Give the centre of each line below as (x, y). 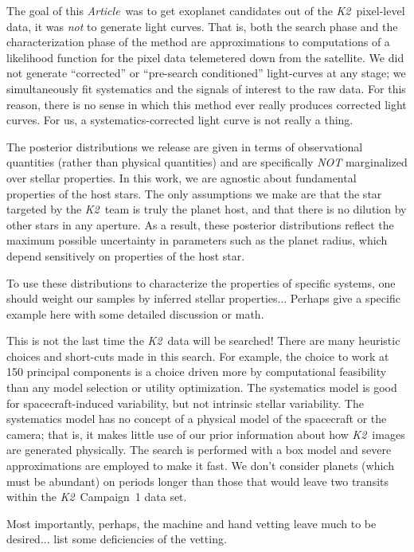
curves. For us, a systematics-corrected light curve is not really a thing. (180, 120)
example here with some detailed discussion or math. (135, 313)
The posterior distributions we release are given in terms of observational (185, 146)
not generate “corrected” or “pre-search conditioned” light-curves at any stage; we (206, 73)
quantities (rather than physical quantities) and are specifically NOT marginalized (207, 162)
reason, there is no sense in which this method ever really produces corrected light (207, 104)
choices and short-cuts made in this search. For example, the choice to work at (198, 356)
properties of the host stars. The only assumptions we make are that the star (194, 193)
